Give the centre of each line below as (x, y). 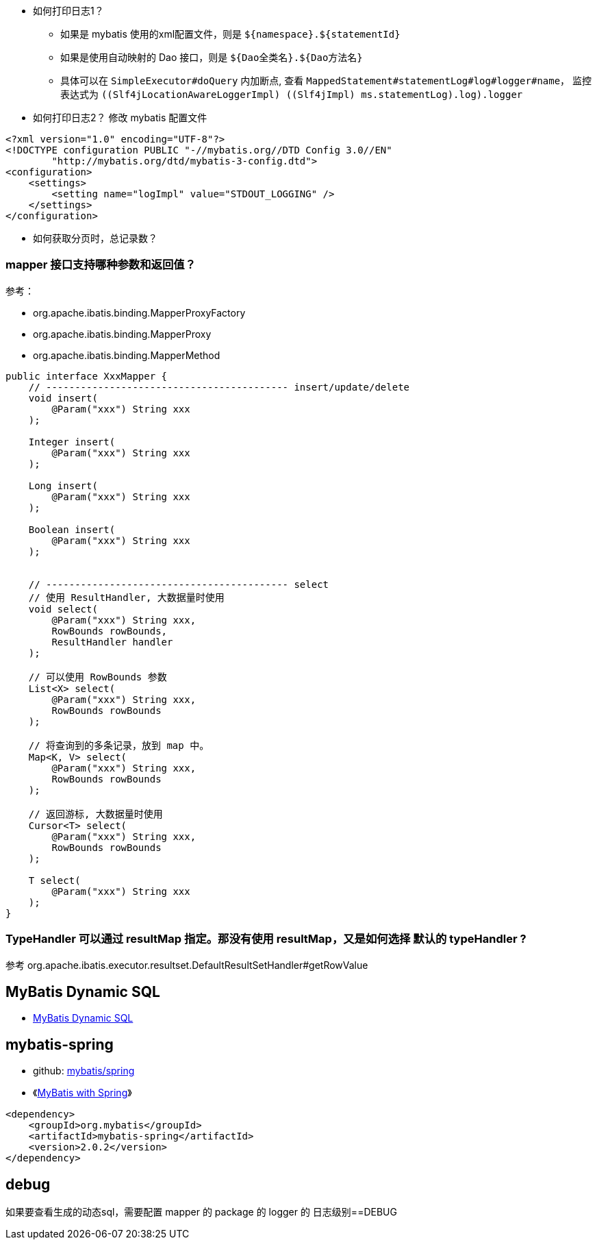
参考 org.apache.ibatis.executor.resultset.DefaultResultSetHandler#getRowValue (187, 965)
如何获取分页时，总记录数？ (95, 238)
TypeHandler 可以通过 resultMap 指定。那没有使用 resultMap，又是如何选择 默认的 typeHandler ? (266, 939)
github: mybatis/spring (84, 1071)
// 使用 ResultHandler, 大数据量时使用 (126, 597)
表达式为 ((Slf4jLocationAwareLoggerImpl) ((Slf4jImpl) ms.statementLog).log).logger (292, 94)
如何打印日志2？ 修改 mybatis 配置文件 (120, 118)
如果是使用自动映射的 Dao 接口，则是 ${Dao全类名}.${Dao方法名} (212, 57)
